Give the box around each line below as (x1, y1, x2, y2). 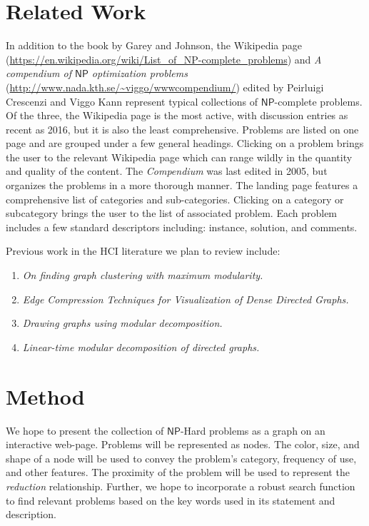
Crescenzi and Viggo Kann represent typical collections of (6, 93, 258, 108)
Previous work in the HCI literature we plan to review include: (6, 243, 280, 258)
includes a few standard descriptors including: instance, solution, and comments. (6, 219, 358, 234)
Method (6, 381, 85, 410)
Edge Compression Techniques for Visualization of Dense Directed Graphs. (22, 291, 349, 306)
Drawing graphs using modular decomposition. (22, 315, 223, 330)
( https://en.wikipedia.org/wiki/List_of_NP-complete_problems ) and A (6, 51, 322, 66)
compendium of (6, 66, 71, 81)
